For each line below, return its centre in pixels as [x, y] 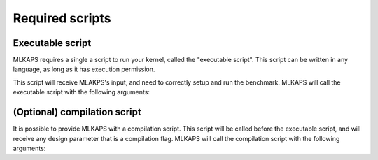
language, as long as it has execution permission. [84, 69]
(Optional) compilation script [77, 112]
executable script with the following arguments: [82, 92]
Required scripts [62, 18]
